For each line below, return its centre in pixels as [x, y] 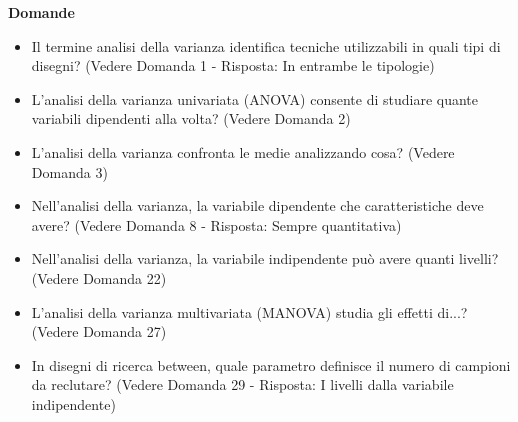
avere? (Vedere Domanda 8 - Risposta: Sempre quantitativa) [216, 224]
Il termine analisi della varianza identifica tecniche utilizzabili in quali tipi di [266, 45]
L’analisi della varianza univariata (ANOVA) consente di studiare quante [255, 98]
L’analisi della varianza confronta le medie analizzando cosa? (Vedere [243, 151]
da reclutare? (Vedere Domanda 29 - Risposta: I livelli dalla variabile [242, 384]
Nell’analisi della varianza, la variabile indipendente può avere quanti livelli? [265, 258]
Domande [41, 12]
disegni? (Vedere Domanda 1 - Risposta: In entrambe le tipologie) [233, 65]
